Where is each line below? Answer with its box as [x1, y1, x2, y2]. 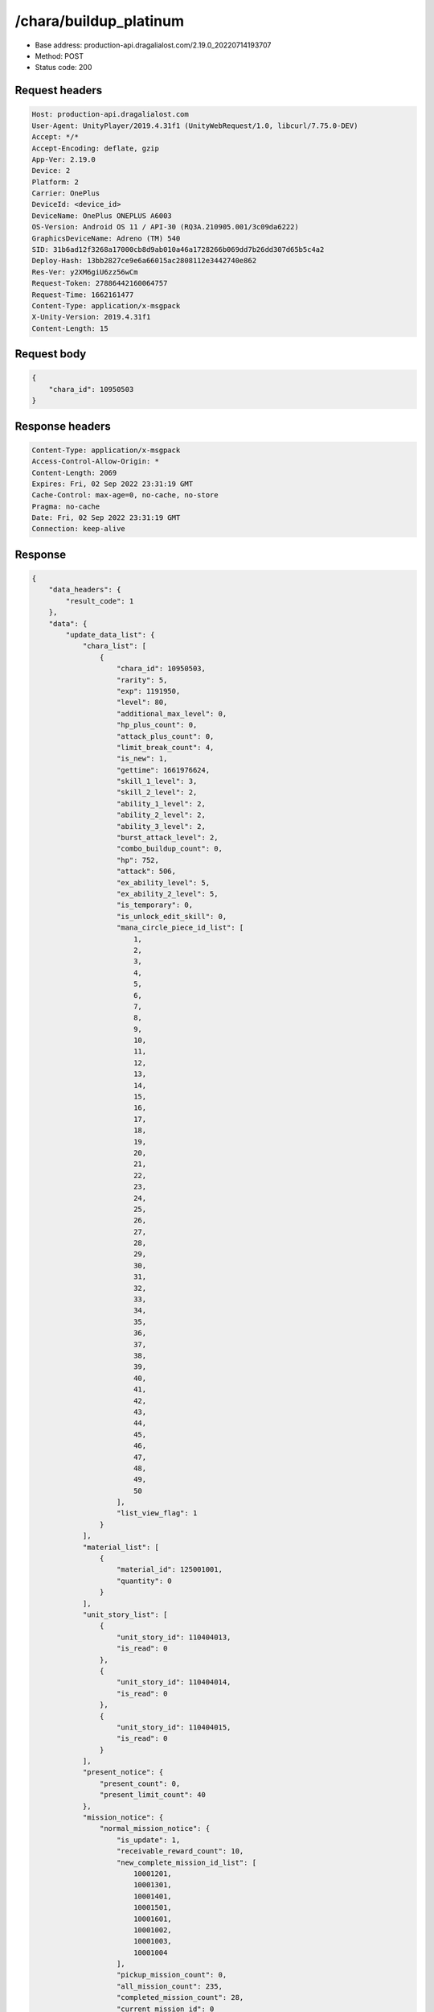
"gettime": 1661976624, [117, 765, 211, 774]
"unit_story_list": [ [82, 1610, 168, 1619]
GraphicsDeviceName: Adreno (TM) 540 [31, 233, 181, 243]
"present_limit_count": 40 [99, 1791, 207, 1800]
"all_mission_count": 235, [117, 1981, 223, 1991]
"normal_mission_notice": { [99, 1824, 211, 1833]
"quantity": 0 [117, 1576, 172, 1585]
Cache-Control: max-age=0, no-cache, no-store [31, 491, 219, 500]
